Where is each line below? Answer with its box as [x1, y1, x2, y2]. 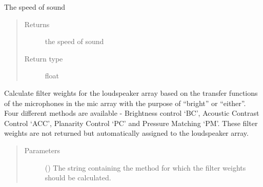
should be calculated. [45, 172, 111, 183]
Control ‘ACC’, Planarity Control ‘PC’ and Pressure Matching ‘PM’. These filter [4, 117, 258, 128]
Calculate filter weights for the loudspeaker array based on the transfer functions [4, 87, 258, 98]
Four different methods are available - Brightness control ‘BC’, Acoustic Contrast [4, 108, 259, 118]
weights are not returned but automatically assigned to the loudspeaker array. [4, 128, 249, 138]
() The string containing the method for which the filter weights [45, 162, 246, 173]
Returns [24, 18, 50, 29]
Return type [24, 53, 63, 64]
